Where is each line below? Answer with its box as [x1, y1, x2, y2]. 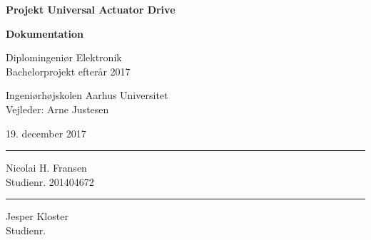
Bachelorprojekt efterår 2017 [6, 63, 131, 78]
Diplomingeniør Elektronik [6, 50, 122, 65]
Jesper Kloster [6, 209, 68, 224]
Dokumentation [6, 26, 83, 41]
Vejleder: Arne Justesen [6, 101, 109, 116]
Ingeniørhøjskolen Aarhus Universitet [6, 88, 168, 103]
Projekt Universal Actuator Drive [6, 2, 176, 16]
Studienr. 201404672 [6, 174, 94, 189]
